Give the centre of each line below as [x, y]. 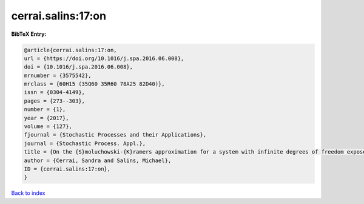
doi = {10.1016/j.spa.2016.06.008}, [79, 67]
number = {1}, [45, 110]
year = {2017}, [46, 118]
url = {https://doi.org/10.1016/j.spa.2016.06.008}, [104, 58]
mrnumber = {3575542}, [58, 75]
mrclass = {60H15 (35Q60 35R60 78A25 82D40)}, [94, 84]
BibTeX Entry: [29, 34]
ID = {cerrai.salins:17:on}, [67, 169]
